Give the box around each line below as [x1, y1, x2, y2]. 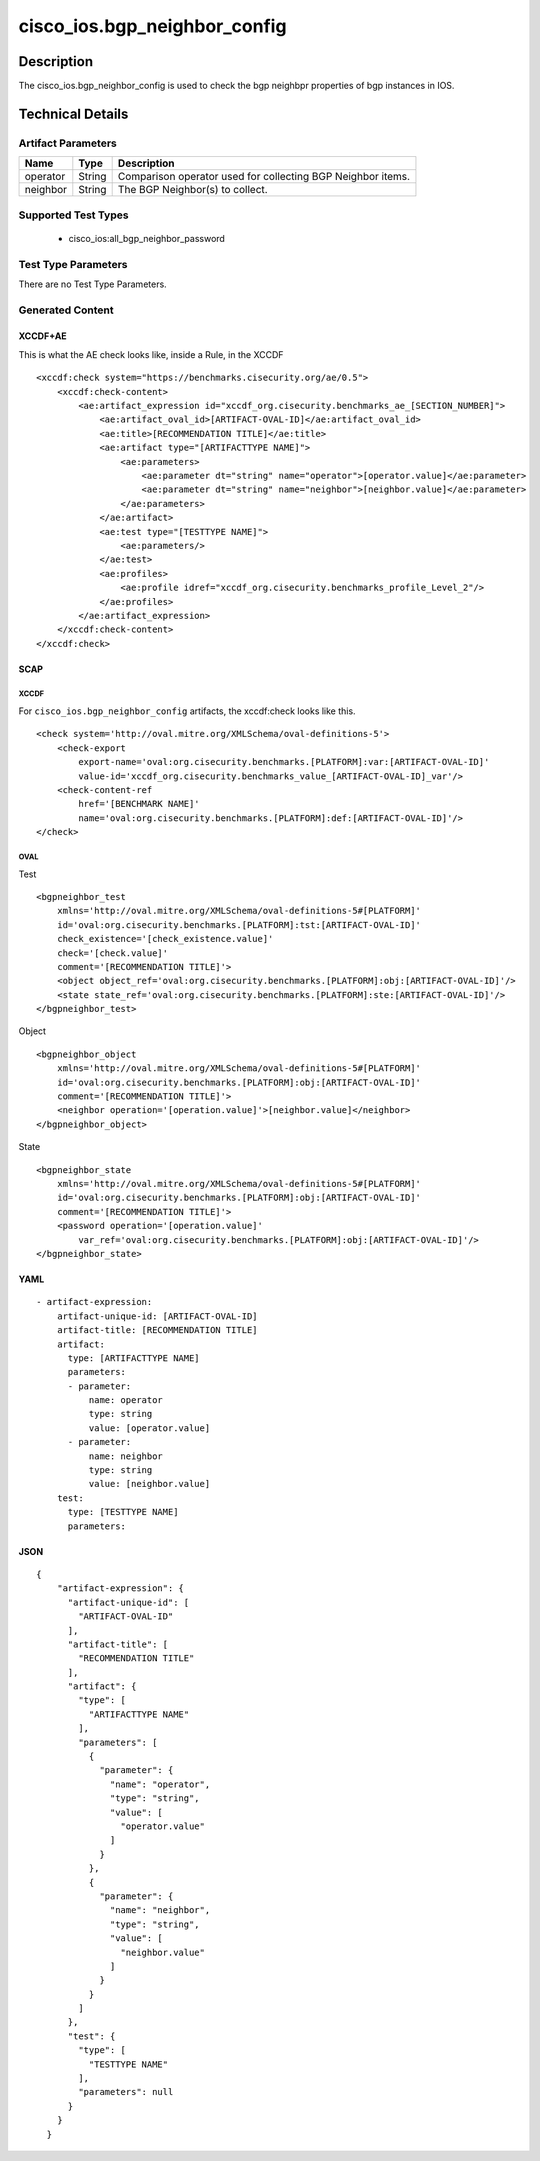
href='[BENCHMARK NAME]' [78, 798, 200, 810]
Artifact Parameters [18, 136, 117, 150]
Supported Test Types [18, 208, 129, 222]
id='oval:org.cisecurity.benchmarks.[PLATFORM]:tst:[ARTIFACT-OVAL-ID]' [56, 919, 422, 930]
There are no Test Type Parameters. [18, 278, 167, 290]
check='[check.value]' [56, 947, 169, 959]
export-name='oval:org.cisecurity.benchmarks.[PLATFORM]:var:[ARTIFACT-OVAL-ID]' [78, 756, 490, 768]
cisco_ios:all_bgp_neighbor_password [68, 232, 225, 244]
